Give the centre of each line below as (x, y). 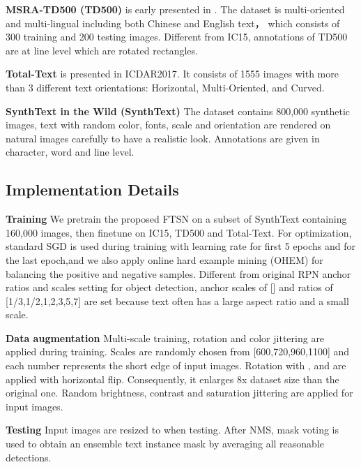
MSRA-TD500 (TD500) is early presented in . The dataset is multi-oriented (175, 9)
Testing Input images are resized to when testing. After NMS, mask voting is (172, 430)
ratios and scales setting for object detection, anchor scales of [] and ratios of (169, 287)
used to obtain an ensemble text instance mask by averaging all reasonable (165, 444)
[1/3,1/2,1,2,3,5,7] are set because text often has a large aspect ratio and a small (177, 301)
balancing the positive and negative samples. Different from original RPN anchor (178, 273)
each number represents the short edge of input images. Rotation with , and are (176, 365)
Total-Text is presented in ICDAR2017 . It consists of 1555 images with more (172, 74)
